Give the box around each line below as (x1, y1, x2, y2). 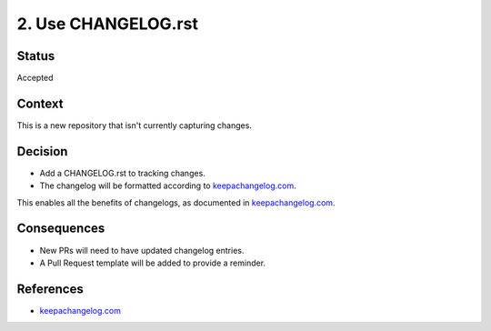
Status (16, 48, 55, 64)
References (16, 281, 84, 296)
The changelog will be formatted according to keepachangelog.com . (39, 180, 296, 191)
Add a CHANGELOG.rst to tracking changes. (39, 167, 206, 178)
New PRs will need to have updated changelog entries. (39, 245, 245, 256)
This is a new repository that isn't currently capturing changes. (16, 119, 252, 131)
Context (16, 95, 64, 111)
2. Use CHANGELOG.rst (16, 14, 199, 34)
